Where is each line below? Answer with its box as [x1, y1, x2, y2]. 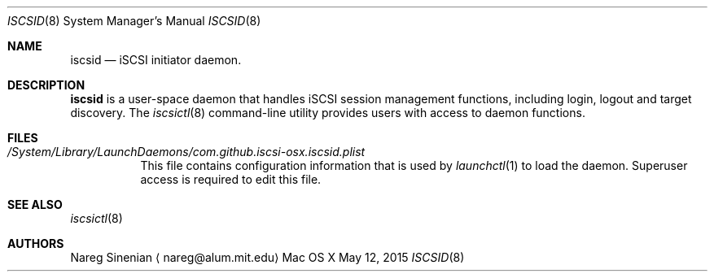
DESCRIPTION [7, 78, 85, 92]
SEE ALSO [7, 198, 63, 211]
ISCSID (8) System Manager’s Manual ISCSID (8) [7, 14, 261, 28]
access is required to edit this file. [140, 172, 322, 186]
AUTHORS [7, 237, 64, 250]
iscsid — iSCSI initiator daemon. [70, 53, 242, 67]
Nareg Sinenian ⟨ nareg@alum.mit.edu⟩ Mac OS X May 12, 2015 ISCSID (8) [70, 250, 465, 264]
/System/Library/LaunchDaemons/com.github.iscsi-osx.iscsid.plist [7, 145, 366, 159]
